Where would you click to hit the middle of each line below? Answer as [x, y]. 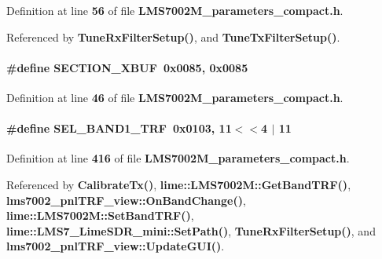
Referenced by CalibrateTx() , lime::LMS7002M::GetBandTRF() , [179, 184]
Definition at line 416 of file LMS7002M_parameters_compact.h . [178, 158]
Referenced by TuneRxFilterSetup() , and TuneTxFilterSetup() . [173, 36]
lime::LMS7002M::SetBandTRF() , [100, 215]
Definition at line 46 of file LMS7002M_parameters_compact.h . [175, 97]
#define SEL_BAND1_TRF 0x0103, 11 [119, 128]
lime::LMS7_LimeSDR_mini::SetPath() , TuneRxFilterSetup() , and [191, 230]
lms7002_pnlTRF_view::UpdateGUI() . [116, 246]
